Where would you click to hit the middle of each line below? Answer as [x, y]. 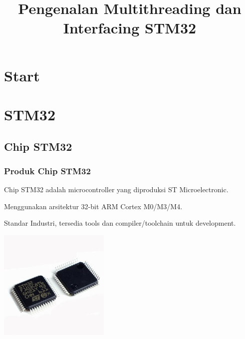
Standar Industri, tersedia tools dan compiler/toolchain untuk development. [120, 223]
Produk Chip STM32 [47, 170]
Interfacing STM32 [130, 28]
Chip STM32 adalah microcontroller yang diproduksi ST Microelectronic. [116, 189]
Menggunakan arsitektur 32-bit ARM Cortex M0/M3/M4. [93, 206]
